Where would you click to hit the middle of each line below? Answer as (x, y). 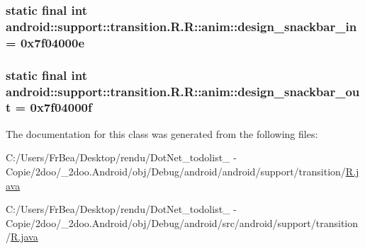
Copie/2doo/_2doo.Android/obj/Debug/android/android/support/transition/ (176, 171)
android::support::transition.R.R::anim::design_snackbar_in (181, 26)
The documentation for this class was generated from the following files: (162, 133)
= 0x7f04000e (45, 42)
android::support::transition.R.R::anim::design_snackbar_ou (183, 91)
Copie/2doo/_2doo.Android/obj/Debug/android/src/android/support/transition (182, 222)
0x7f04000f (61, 107)
